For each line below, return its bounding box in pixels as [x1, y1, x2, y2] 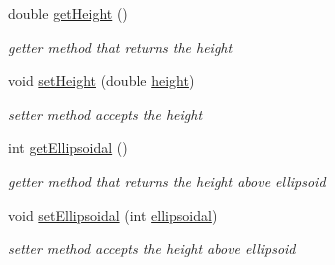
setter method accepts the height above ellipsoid [8, 238, 296, 259]
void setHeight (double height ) [8, 70, 195, 91]
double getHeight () [8, 3, 128, 23]
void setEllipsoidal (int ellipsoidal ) [8, 204, 218, 225]
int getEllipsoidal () [8, 137, 128, 158]
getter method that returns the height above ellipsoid [8, 170, 326, 191]
